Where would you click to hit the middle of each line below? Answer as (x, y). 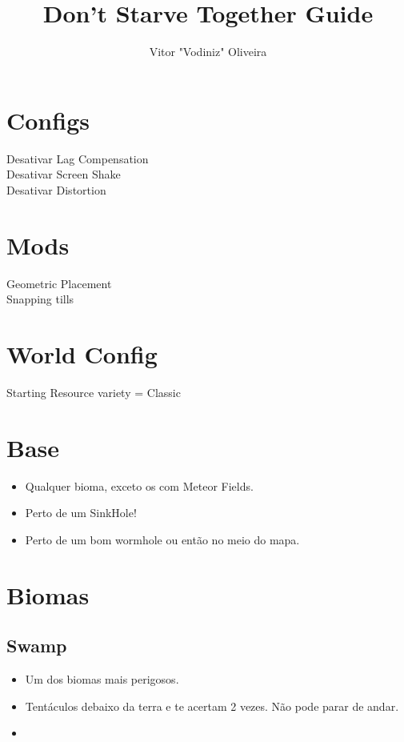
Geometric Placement (59, 283)
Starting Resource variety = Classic (94, 392)
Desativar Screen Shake (64, 174)
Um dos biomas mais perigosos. (102, 678)
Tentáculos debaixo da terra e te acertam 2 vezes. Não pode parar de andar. (212, 706)
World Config (82, 353)
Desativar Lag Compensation (78, 158)
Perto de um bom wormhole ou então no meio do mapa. (162, 539)
